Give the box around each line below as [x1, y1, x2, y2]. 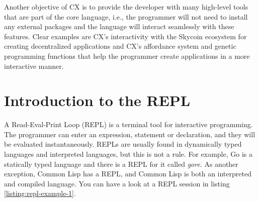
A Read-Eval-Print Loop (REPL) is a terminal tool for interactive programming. [4, 119, 253, 130]
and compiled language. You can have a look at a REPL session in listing [4, 178, 230, 188]
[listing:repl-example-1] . [4, 188, 76, 198]
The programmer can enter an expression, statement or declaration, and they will [4, 129, 255, 139]
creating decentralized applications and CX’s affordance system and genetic [4, 41, 236, 51]
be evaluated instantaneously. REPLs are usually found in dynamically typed [4, 139, 242, 149]
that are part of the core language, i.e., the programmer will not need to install [4, 11, 248, 22]
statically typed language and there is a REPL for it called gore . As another [4, 158, 238, 169]
